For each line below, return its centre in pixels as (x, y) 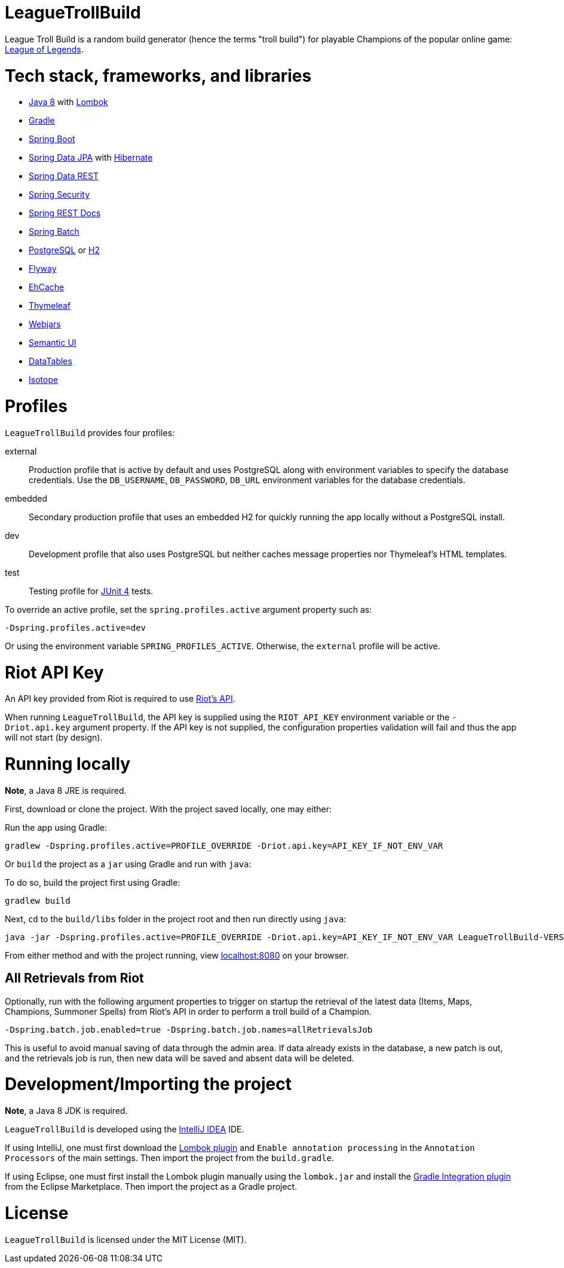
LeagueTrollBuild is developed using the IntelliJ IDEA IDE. (125, 1129)
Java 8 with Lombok (68, 102)
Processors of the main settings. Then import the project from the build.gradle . (170, 1158)
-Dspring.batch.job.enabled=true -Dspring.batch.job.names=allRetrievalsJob (189, 1029)
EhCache (47, 287)
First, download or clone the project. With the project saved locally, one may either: (168, 809)
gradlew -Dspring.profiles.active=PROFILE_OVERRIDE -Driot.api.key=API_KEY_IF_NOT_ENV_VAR (224, 845)
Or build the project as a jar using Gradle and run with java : (128, 864)
